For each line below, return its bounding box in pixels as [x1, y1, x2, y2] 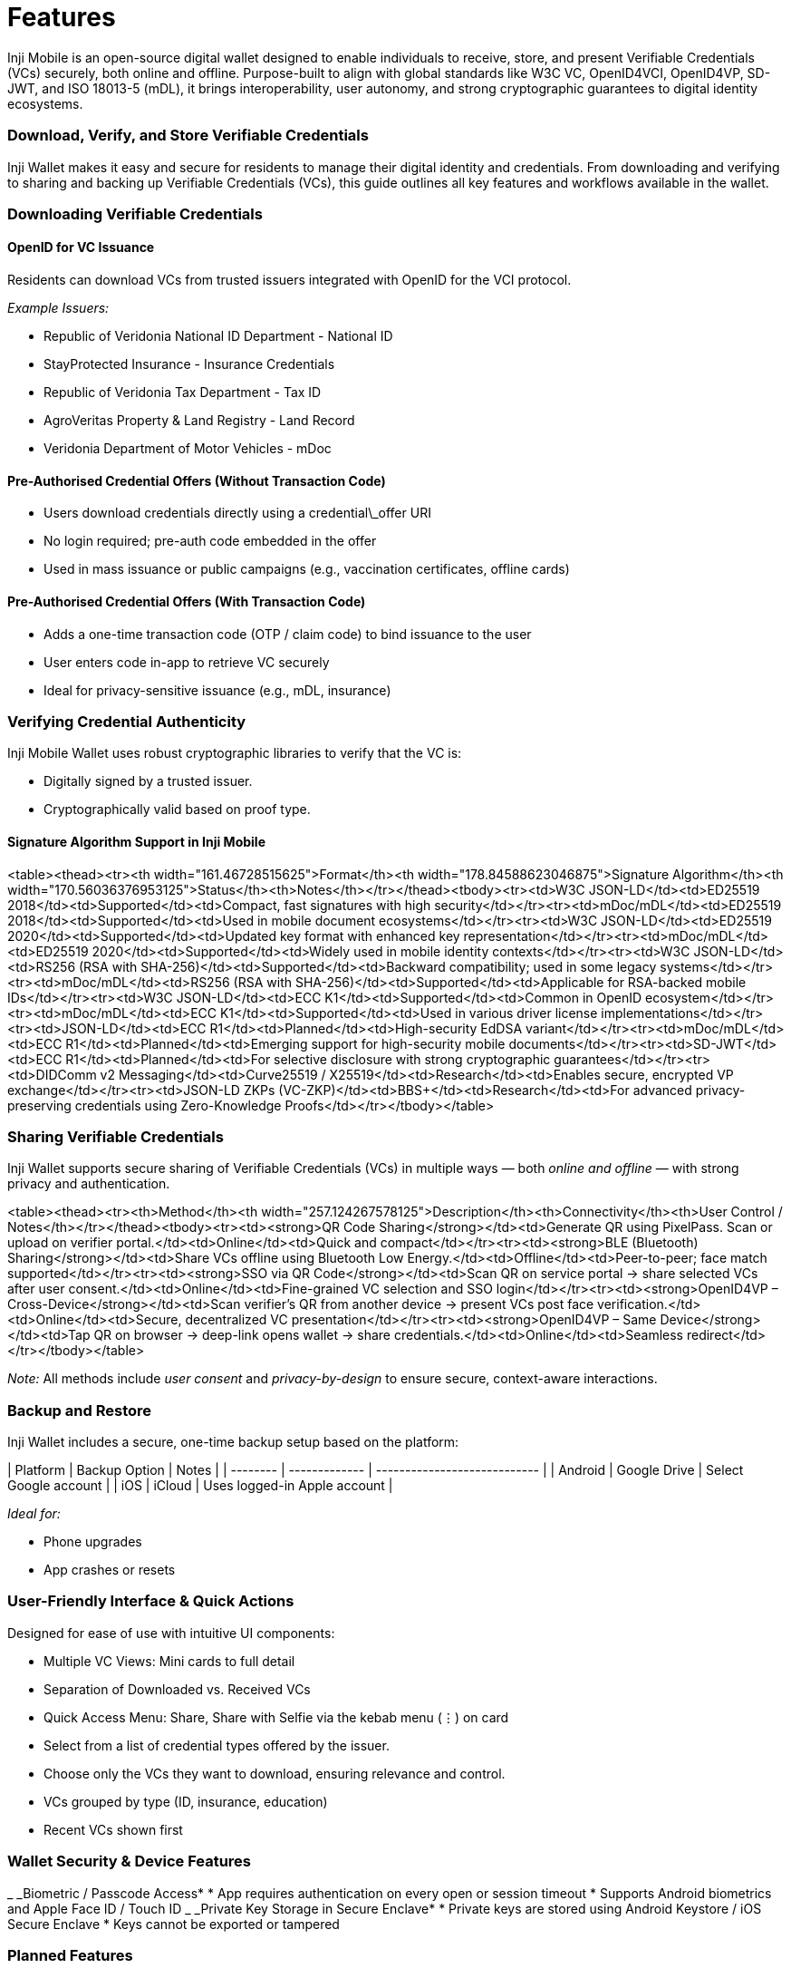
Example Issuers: [7, 300, 110, 316]
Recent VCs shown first [43, 1821, 183, 1837]
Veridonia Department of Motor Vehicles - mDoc [43, 441, 332, 457]
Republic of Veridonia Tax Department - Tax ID [43, 384, 322, 401]
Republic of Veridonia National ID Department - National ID [43, 328, 393, 344]
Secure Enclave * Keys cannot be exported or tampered [7, 1915, 340, 1932]
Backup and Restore [7, 1401, 152, 1420]
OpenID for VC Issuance [7, 239, 155, 256]
